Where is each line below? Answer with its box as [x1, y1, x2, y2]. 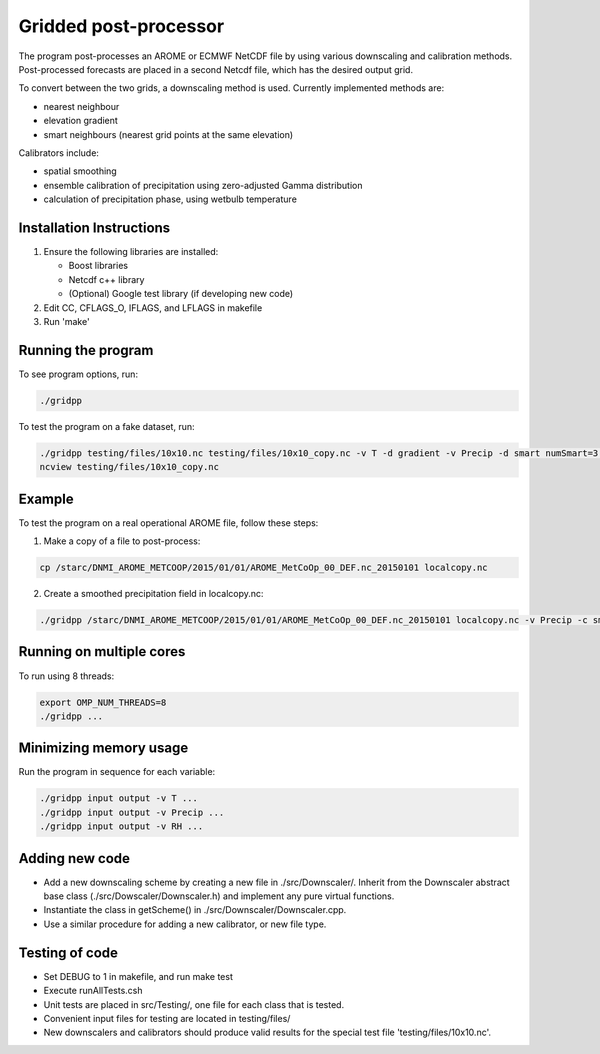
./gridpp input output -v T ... [39, 793, 199, 804]
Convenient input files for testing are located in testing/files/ [43, 1012, 291, 1024]
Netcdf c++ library [68, 273, 145, 285]
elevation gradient [43, 115, 119, 127]
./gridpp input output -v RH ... [39, 821, 204, 832]
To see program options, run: [18, 368, 139, 380]
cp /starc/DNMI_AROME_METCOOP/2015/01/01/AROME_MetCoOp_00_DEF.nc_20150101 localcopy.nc [39, 562, 489, 574]
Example [18, 490, 74, 507]
